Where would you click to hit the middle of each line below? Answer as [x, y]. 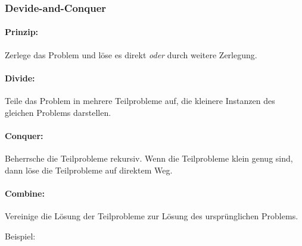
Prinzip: [22, 32]
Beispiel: [20, 236]
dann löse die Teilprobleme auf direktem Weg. [89, 170]
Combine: [25, 193]
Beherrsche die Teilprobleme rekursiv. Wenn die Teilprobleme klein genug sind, [149, 158]
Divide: [20, 78]
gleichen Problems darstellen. [58, 112]
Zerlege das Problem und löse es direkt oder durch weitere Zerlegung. [131, 54]
